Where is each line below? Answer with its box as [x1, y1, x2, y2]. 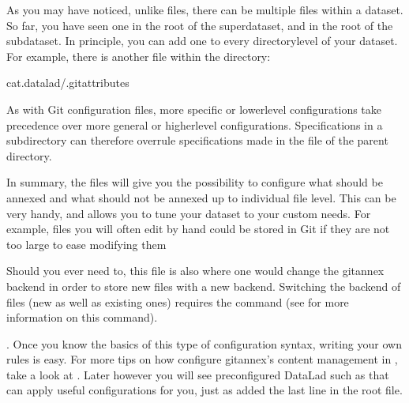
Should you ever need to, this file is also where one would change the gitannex [6, 262, 385, 279]
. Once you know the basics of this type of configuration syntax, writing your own [6, 335, 402, 352]
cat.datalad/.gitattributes [6, 74, 129, 91]
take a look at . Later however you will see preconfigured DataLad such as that [6, 366, 389, 382]
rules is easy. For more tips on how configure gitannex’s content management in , [6, 351, 398, 367]
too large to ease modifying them [6, 235, 167, 252]
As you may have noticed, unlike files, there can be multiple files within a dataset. [6, 2, 403, 17]
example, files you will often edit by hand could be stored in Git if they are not [6, 220, 390, 237]
